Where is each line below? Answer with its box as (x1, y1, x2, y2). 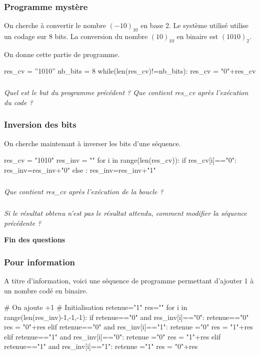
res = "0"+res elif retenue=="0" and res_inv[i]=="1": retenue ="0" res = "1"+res (4, 321, 253, 332)
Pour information (4, 255, 75, 268)
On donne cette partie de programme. (4, 49, 120, 59)
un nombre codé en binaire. (4, 285, 88, 295)
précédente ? (4, 217, 41, 228)
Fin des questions (4, 234, 65, 245)
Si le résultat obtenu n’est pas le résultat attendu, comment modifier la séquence (4, 207, 247, 218)
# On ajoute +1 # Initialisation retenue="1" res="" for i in (4, 302, 187, 312)
